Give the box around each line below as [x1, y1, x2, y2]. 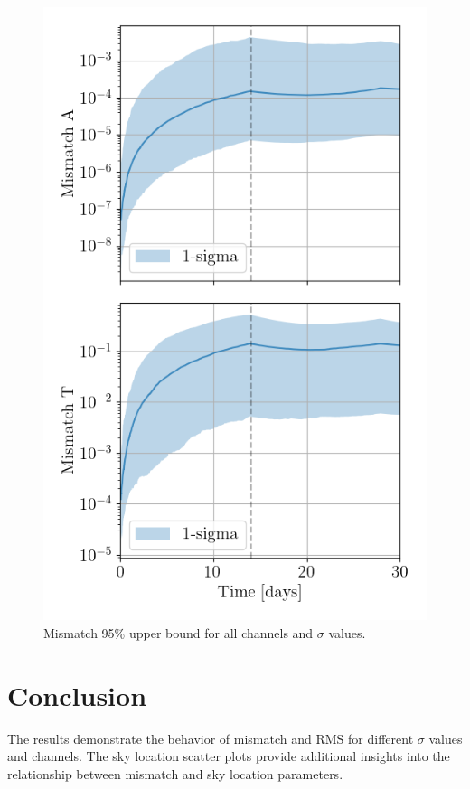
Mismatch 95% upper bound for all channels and [43, 623, 314, 642]
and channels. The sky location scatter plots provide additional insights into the [7, 747, 450, 766]
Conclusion [7, 676, 147, 713]
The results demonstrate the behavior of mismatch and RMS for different [7, 728, 414, 747]
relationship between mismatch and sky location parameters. [7, 764, 343, 783]
